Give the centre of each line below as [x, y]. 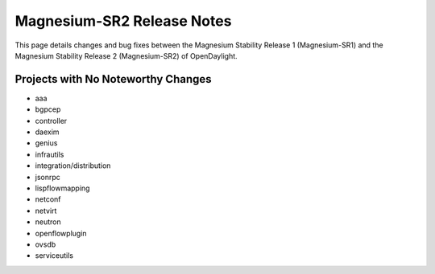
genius [46, 143]
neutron [48, 222]
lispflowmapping [62, 188]
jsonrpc [48, 177]
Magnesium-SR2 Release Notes [123, 21]
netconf [48, 199]
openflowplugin [61, 233]
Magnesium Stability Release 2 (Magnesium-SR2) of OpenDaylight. [126, 55]
